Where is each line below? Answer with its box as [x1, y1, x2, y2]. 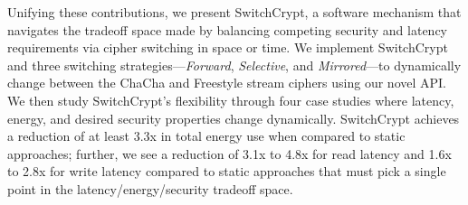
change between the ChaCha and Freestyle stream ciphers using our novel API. [7, 73, 446, 92]
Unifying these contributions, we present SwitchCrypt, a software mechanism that [7, 3, 462, 21]
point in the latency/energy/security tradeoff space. [7, 179, 293, 198]
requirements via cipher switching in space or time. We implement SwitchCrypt [7, 38, 448, 57]
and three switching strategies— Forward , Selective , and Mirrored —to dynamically [7, 55, 462, 74]
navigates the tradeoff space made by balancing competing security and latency [7, 20, 448, 39]
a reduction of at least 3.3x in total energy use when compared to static [7, 126, 406, 145]
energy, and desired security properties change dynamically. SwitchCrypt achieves [7, 108, 460, 127]
